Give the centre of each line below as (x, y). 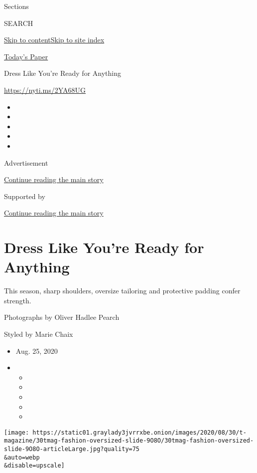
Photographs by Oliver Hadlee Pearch (62, 317)
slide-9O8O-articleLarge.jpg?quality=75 (72, 449)
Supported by (25, 196)
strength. (18, 300)
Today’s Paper (26, 56)
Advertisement (26, 162)
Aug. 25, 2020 (37, 351)
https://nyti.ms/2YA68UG (45, 90)
